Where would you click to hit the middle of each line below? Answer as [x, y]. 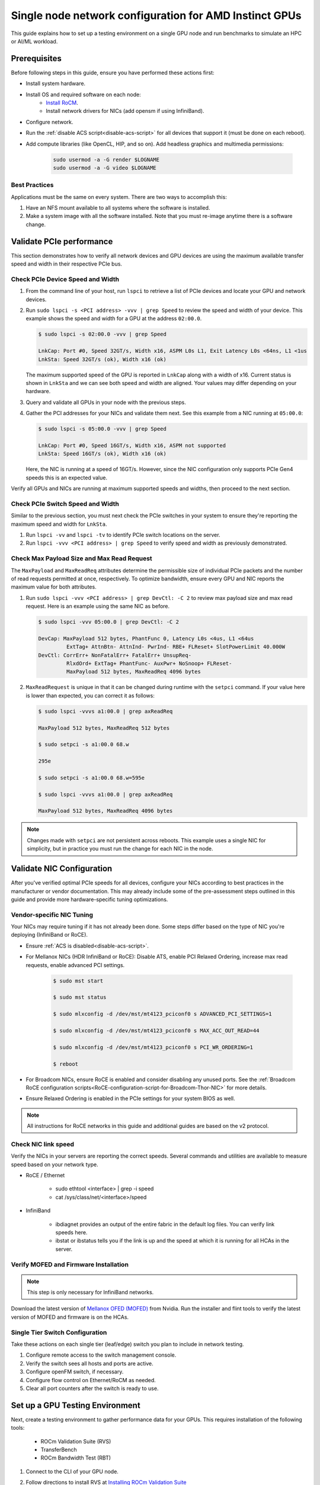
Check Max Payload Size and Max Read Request [81, 558]
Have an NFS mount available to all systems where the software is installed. [118, 208]
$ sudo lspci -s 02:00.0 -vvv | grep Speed [103, 334]
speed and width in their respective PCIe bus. [67, 264]
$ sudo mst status [80, 997]
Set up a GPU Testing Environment [76, 1405]
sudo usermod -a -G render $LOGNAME [106, 159]
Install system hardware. [56, 84]
